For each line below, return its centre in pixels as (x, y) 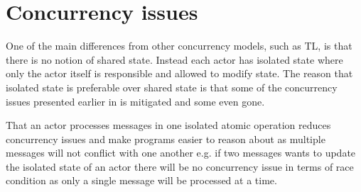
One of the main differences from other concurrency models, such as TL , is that (179, 46)
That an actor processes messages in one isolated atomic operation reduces (168, 125)
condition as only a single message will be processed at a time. (141, 180)
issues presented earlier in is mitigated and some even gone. (135, 101)
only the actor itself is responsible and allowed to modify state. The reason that (179, 73)
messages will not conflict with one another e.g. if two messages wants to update (181, 153)
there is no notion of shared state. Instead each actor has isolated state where (174, 59)
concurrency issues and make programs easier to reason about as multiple (166, 139)
